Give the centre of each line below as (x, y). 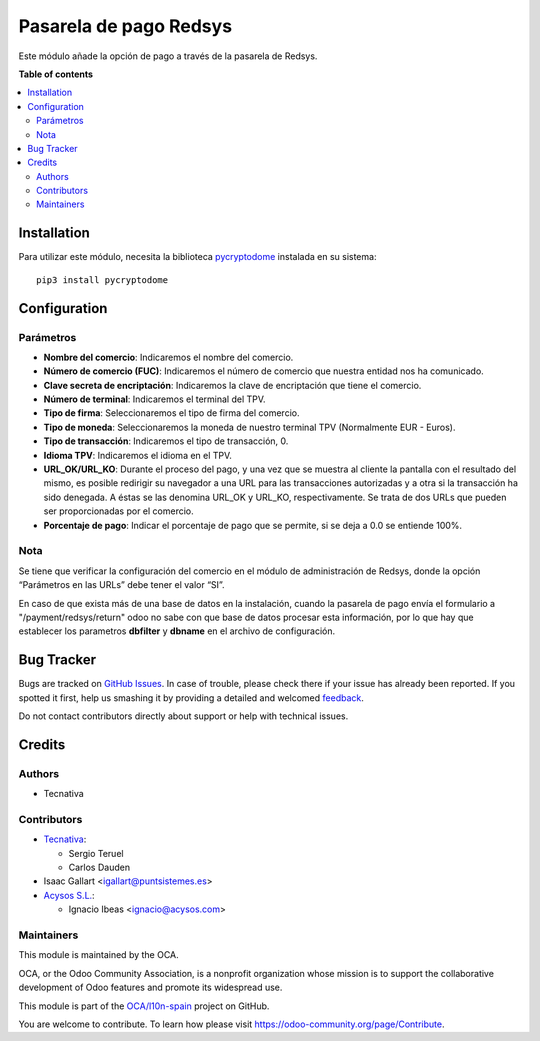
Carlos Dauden (99, 867)
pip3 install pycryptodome (102, 279)
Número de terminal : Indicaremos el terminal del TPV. (154, 399)
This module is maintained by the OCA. (98, 955)
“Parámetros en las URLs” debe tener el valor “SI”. (121, 585)
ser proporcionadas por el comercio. (118, 511)
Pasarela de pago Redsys (125, 26)
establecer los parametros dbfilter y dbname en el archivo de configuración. (176, 631)
